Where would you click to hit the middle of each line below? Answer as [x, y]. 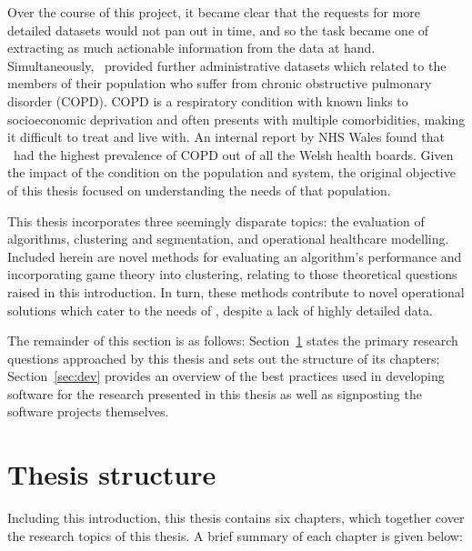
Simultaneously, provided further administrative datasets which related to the [227, 65]
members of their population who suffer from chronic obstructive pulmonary [220, 83]
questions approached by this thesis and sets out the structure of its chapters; [224, 358]
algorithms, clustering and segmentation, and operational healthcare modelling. [228, 239]
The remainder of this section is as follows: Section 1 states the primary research [233, 341]
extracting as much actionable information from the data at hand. [191, 48]
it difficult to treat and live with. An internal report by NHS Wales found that [226, 137]
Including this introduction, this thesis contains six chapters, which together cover [236, 518]
